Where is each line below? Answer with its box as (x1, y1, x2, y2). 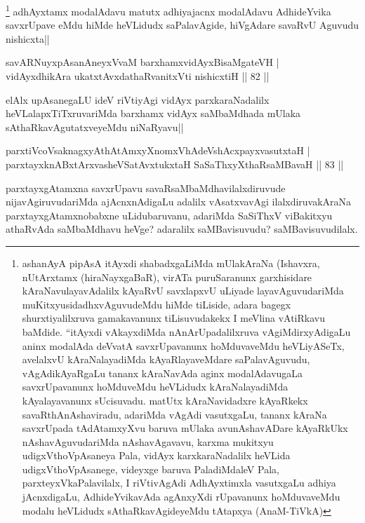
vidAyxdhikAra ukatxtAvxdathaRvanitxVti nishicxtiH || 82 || (6, 69, 270, 83)
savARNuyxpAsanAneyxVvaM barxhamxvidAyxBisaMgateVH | (6, 55, 279, 69)
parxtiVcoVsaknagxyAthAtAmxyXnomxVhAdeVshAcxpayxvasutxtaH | (6, 143, 310, 158)
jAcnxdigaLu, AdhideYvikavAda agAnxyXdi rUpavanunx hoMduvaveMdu (22, 489, 340, 504)
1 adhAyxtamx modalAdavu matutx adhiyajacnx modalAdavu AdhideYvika (6, 2, 331, 18)
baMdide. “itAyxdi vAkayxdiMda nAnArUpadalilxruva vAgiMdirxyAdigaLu (22, 324, 351, 339)
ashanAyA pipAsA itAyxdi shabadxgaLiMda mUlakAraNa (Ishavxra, (22, 255, 320, 270)
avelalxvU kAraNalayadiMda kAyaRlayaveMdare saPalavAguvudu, (22, 352, 310, 367)
